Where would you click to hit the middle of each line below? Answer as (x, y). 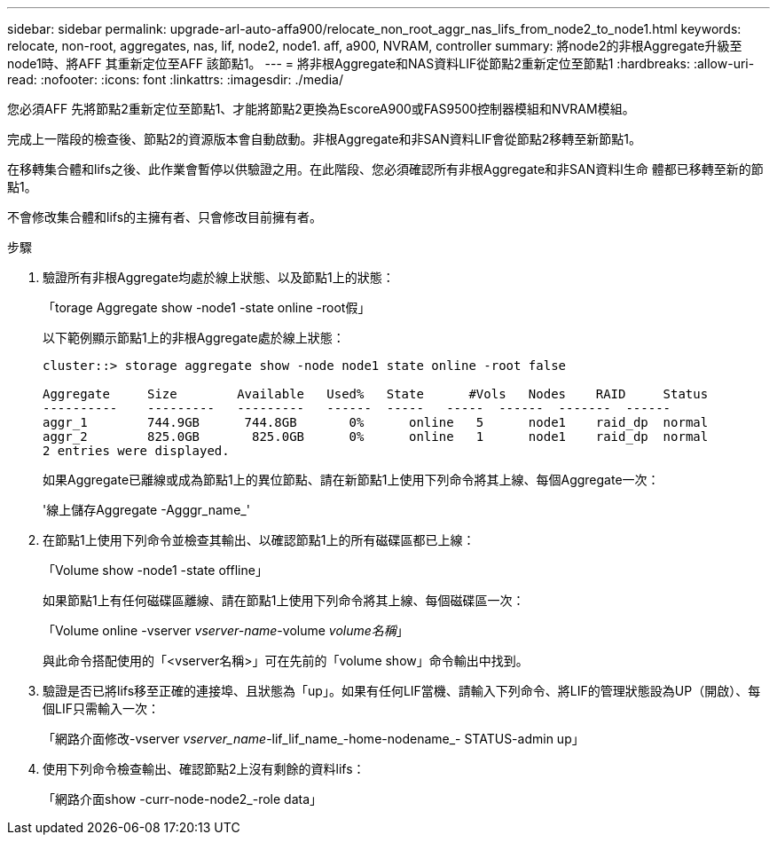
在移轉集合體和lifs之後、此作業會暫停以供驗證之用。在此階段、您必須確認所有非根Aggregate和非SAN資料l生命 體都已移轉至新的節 (385, 169)
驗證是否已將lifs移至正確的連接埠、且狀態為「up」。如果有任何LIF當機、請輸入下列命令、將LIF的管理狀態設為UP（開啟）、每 (402, 691)
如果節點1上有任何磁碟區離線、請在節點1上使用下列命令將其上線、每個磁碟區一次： (284, 600)
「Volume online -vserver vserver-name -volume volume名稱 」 (226, 630)
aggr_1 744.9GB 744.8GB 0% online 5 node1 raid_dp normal (376, 422)
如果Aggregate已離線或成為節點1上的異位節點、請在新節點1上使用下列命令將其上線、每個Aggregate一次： (351, 480)
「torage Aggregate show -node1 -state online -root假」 (207, 307)
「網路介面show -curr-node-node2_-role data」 (183, 799)
